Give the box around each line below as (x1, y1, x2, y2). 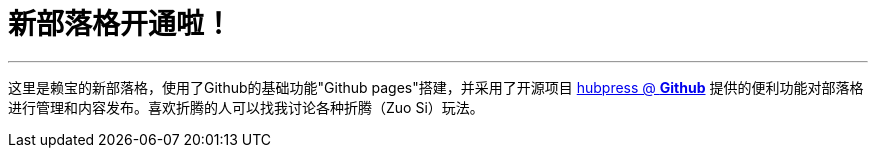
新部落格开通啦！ (8, 7, 233, 41)
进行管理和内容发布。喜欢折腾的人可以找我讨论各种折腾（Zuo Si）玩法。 (8, 98, 484, 116)
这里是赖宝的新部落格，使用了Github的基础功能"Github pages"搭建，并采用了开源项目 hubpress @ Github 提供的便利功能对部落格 (8, 78, 864, 96)
